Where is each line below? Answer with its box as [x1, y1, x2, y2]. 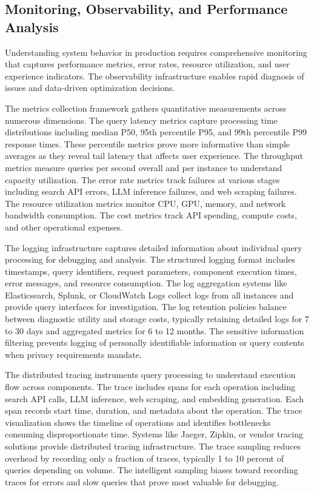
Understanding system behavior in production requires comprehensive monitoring [5, 45, 307, 58]
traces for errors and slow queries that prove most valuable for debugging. [5, 475, 279, 488]
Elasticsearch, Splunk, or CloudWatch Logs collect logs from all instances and [5, 288, 294, 301]
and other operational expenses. [5, 220, 123, 233]
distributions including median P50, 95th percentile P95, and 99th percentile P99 [5, 126, 307, 138]
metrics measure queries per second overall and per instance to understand [5, 161, 282, 174]
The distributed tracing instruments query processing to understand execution [5, 368, 296, 381]
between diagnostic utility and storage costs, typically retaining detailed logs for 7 [5, 312, 309, 325]
